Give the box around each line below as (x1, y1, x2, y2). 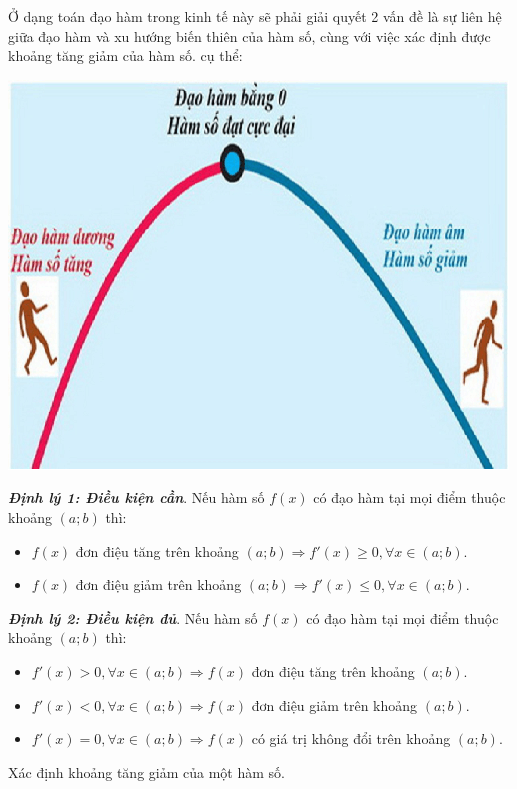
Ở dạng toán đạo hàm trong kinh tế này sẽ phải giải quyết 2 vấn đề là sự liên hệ (8, 6, 502, 26)
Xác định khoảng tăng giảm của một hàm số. (8, 761, 285, 782)
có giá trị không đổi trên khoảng (251, 728, 451, 749)
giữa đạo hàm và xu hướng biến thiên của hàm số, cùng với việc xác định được (8, 25, 491, 46)
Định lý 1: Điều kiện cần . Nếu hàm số (8, 487, 265, 508)
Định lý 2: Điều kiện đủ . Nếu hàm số (8, 607, 258, 628)
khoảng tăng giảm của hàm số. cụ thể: (8, 45, 243, 66)
